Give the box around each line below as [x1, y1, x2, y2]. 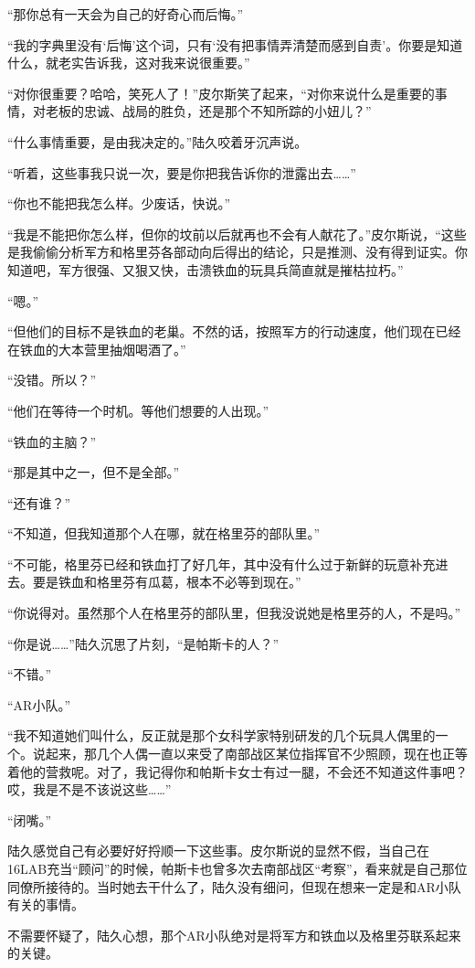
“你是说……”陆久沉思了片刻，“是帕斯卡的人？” [7, 633, 280, 653]
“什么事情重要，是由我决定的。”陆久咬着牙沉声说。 [7, 132, 308, 151]
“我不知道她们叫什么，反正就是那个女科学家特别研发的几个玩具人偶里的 [7, 726, 436, 745]
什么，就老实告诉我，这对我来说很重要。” [7, 53, 250, 72]
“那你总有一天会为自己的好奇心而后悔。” [7, 5, 244, 23]
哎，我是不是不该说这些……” [7, 780, 172, 799]
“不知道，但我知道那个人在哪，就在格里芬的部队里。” [7, 524, 321, 543]
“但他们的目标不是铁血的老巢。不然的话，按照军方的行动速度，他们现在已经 [7, 322, 461, 341]
